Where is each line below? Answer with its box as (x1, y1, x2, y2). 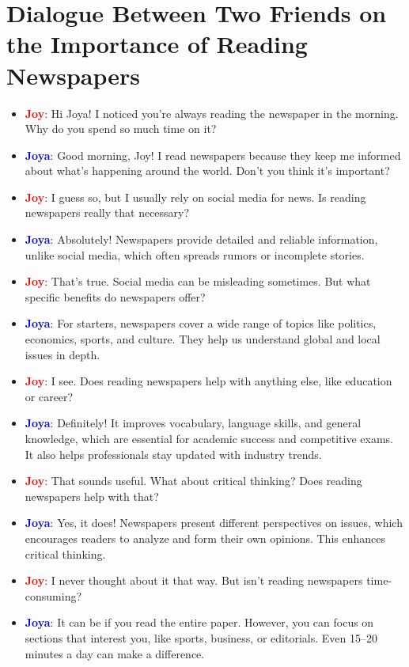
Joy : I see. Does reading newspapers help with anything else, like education (25, 373, 392, 389)
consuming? (25, 587, 82, 604)
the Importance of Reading (6, 28, 308, 60)
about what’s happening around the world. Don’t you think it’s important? (25, 162, 390, 179)
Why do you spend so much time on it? (25, 120, 217, 137)
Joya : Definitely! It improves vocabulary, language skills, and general (25, 415, 362, 431)
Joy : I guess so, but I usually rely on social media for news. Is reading (25, 188, 366, 205)
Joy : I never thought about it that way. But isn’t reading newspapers (25, 572, 363, 589)
